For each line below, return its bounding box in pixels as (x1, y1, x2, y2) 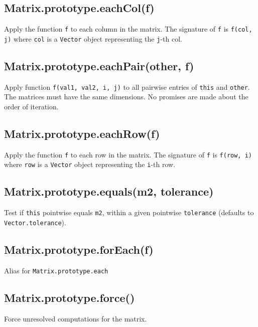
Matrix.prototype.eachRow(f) (4, 125, 160, 141)
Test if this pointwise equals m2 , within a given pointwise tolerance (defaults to (4, 207, 254, 218)
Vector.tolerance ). (4, 217, 66, 227)
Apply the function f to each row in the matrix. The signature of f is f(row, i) (4, 149, 252, 159)
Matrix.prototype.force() (4, 289, 135, 305)
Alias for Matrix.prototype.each (4, 265, 108, 275)
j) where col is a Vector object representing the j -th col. (4, 33, 182, 44)
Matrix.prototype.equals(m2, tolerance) (4, 184, 214, 199)
